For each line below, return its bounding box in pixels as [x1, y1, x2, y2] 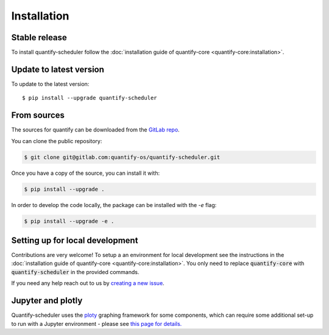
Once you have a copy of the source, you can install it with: [11, 169, 160, 177]
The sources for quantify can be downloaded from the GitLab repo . [11, 126, 180, 133]
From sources [11, 110, 65, 121]
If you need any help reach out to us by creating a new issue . [11, 280, 164, 287]
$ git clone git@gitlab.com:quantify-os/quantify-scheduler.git [24, 153, 221, 161]
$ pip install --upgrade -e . [24, 217, 115, 225]
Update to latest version [11, 64, 105, 74]
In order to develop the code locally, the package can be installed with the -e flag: [11, 201, 217, 208]
